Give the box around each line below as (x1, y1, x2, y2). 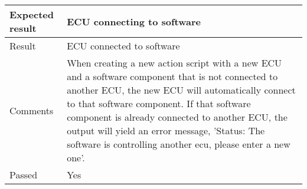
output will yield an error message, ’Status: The (67, 124, 265, 137)
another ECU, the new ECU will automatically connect (67, 83, 296, 97)
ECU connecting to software (67, 14, 201, 28)
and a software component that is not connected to (67, 69, 278, 83)
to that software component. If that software (67, 97, 251, 110)
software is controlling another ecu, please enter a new (67, 137, 290, 151)
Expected (9, 8, 54, 21)
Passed (9, 168, 38, 181)
